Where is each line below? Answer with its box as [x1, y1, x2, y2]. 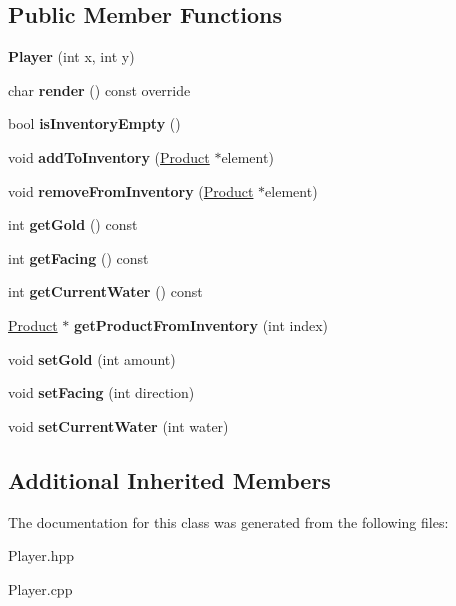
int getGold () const [8, 214, 138, 235]
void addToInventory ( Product [8, 146, 210, 167]
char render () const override [8, 79, 191, 100]
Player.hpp [8, 545, 74, 566]
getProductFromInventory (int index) [74, 314, 329, 335]
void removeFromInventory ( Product [8, 180, 254, 201]
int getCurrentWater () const [8, 281, 203, 302]
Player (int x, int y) [8, 46, 135, 67]
